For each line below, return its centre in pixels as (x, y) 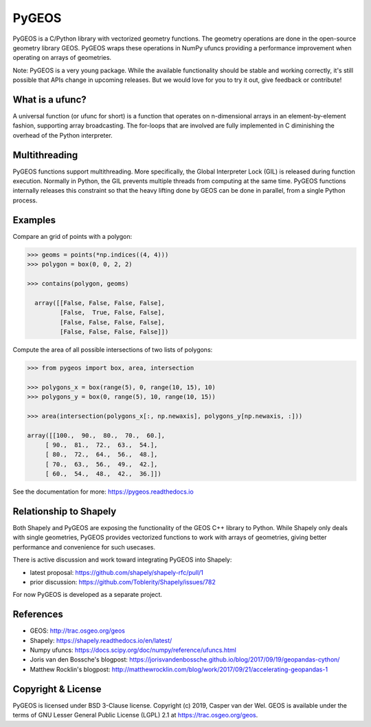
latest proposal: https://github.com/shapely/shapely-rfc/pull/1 (117, 572)
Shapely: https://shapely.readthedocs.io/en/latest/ (101, 640)
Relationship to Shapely (65, 511)
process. (25, 200)
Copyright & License (57, 689)
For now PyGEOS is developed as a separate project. (88, 595)
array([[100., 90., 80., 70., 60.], (96, 435)
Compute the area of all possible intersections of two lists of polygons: (113, 349)
